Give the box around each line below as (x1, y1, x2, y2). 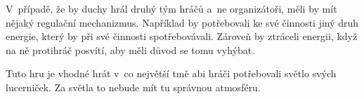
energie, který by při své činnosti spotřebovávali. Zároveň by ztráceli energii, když (6, 29, 358, 44)
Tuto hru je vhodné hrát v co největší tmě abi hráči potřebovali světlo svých (6, 66, 337, 81)
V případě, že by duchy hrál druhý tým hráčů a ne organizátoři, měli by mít (6, 1, 337, 15)
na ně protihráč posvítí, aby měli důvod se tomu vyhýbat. (6, 42, 255, 57)
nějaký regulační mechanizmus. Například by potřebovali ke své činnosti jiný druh (6, 15, 359, 29)
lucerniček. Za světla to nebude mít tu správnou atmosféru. (6, 79, 261, 94)
